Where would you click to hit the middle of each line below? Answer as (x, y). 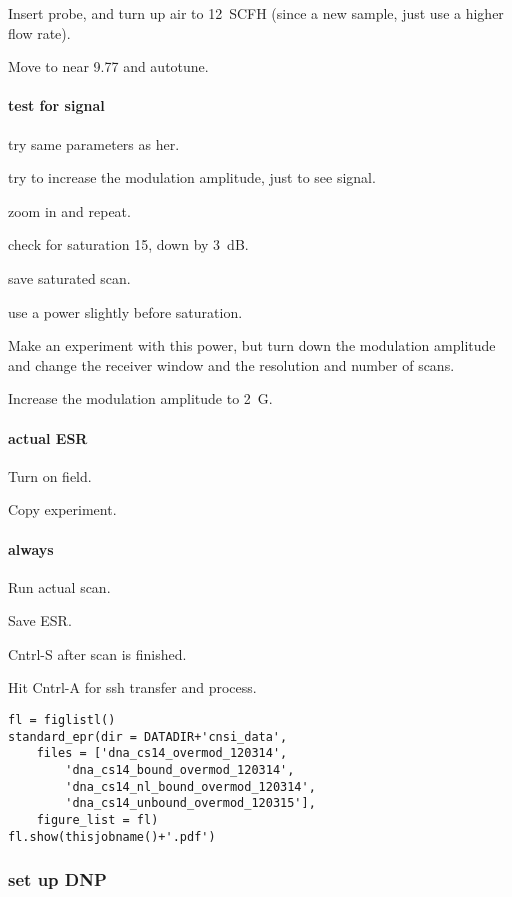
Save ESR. (40, 620)
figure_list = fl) (97, 820)
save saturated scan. (69, 277)
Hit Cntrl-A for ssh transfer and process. (132, 687)
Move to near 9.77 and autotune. (108, 66)
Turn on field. (50, 475)
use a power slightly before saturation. (125, 311)
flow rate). (39, 32)
